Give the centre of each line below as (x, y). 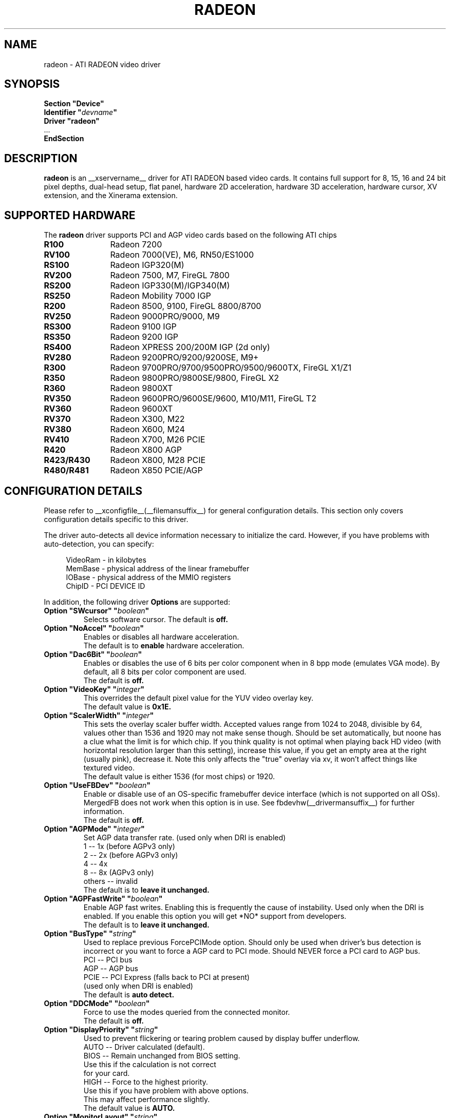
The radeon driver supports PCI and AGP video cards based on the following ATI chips (190, 235)
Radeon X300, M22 (147, 419)
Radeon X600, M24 (147, 429)
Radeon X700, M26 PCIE (158, 440)
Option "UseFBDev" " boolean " (97, 785)
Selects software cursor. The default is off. (156, 619)
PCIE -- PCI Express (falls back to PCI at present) (166, 977)
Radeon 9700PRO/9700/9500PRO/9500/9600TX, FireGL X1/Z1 (231, 368)
